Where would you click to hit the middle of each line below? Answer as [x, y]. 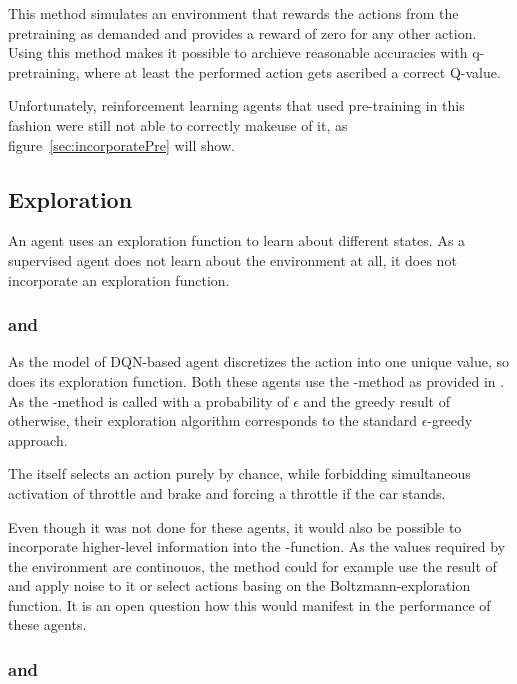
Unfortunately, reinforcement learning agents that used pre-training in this [236, 105]
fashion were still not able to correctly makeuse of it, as [178, 124]
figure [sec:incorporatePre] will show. [121, 144]
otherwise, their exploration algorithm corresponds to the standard [212, 420]
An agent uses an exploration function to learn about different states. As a [237, 240]
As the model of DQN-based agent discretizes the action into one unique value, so [259, 361]
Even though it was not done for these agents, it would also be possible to [235, 526]
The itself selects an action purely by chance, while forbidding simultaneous [239, 473]
